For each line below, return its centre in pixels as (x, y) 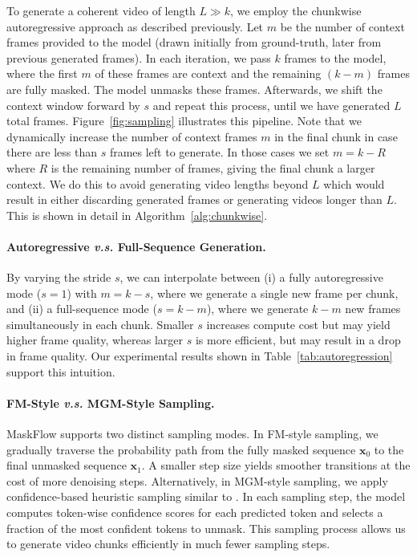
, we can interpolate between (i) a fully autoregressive (251, 277)
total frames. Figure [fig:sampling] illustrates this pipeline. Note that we (184, 121)
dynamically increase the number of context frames (132, 136)
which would (354, 183)
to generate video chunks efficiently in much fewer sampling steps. (168, 544)
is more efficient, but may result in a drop (298, 340)
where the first (42, 73)
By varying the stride (59, 277)
